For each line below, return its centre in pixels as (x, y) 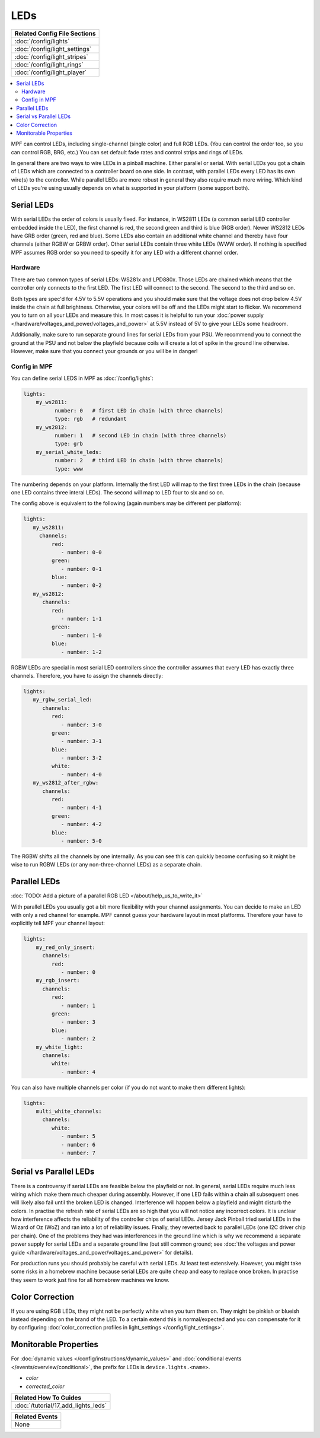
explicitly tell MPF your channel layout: (58, 923)
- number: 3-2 (81, 758)
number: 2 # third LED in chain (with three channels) (139, 461)
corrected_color (45, 1386)
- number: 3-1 (81, 741)
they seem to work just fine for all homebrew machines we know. (90, 1280)
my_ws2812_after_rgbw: (66, 783)
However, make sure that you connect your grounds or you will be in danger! (104, 351)
